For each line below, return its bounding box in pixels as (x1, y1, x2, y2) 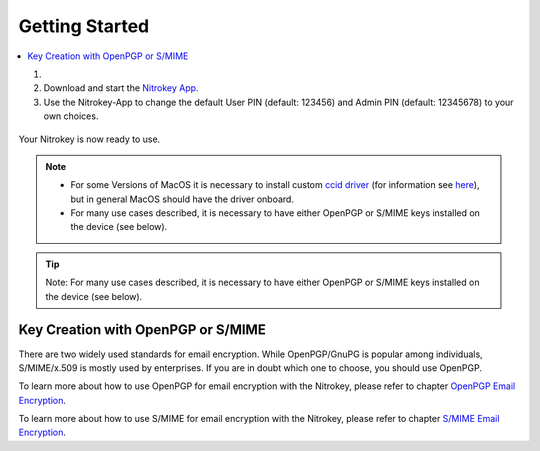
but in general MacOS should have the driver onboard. (70, 193, 295, 205)
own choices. (43, 110, 99, 122)
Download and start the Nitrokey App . (43, 82, 199, 94)
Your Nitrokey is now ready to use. (18, 133, 161, 145)
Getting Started (18, 15, 150, 37)
